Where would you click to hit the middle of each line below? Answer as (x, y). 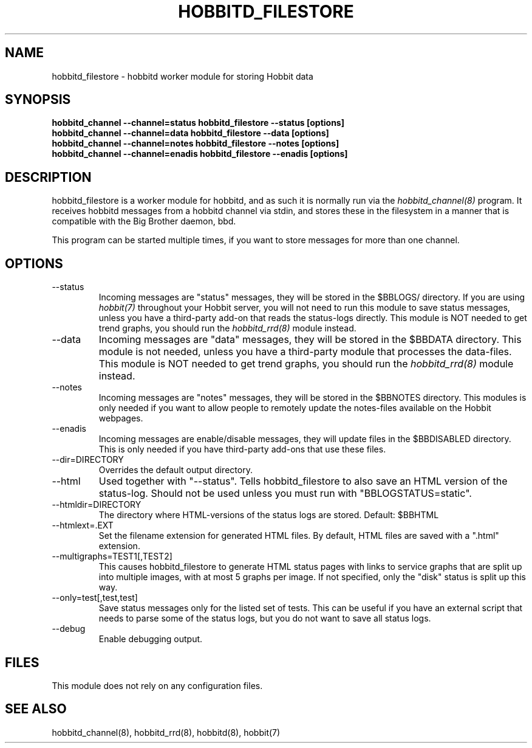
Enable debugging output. (151, 639)
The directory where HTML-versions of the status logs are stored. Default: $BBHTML (269, 515)
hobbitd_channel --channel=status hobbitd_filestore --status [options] (198, 123)
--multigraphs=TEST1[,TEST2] (112, 556)
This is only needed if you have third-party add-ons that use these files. (242, 449)
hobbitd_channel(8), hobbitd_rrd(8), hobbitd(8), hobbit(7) (166, 732)
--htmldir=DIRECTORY (97, 505)
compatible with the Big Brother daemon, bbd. (144, 221)
